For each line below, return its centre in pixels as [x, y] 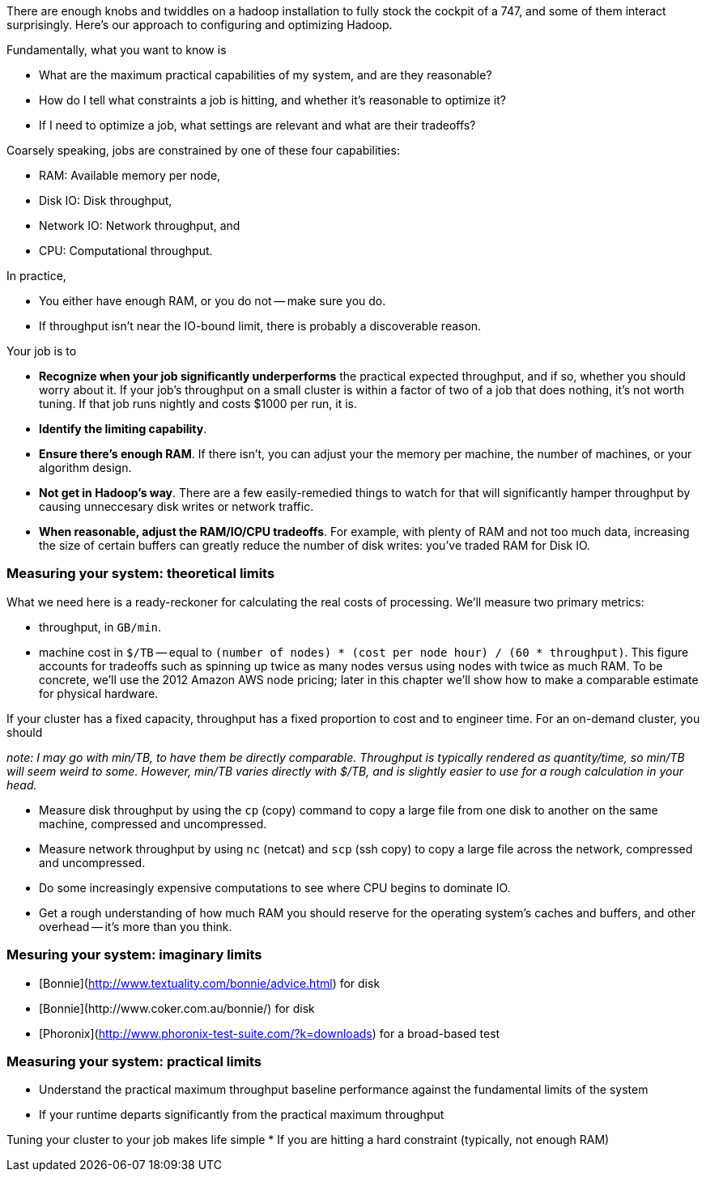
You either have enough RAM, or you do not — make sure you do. [213, 301]
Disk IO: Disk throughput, [106, 200]
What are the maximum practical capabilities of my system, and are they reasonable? [266, 75]
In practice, [36, 276]
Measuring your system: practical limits [134, 1061]
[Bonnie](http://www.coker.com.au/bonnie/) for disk [177, 1008]
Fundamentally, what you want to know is [117, 50]
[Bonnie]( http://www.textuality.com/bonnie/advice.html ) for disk [210, 983]
